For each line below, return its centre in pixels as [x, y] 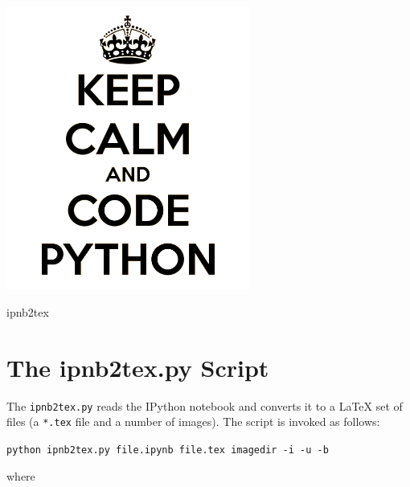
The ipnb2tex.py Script [138, 367]
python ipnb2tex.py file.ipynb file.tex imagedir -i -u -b [168, 450]
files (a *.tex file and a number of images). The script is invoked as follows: [193, 422]
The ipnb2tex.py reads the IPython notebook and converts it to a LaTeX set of [205, 405]
